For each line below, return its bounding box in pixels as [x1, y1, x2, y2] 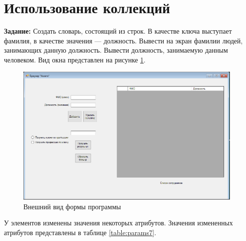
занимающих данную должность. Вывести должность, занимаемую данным [4, 45, 228, 55]
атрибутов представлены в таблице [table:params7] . [4, 227, 156, 237]
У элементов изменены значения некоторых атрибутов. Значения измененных [4, 218, 233, 228]
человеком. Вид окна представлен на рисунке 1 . [4, 54, 146, 64]
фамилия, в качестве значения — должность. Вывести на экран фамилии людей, [4, 35, 243, 45]
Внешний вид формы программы [23, 201, 121, 211]
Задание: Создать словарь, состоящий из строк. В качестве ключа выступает [4, 26, 232, 36]
